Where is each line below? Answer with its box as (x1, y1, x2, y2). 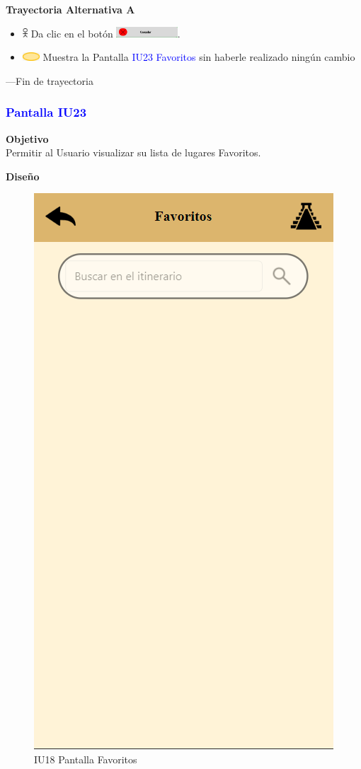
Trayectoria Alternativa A (6, 2, 135, 16)
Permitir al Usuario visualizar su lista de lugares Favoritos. (6, 145, 261, 160)
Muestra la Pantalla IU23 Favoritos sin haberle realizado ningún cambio (42, 50, 355, 64)
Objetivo (6, 131, 49, 146)
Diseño (6, 168, 40, 183)
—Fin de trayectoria (6, 73, 93, 88)
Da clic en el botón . (30, 25, 180, 40)
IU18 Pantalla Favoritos (34, 751, 137, 766)
